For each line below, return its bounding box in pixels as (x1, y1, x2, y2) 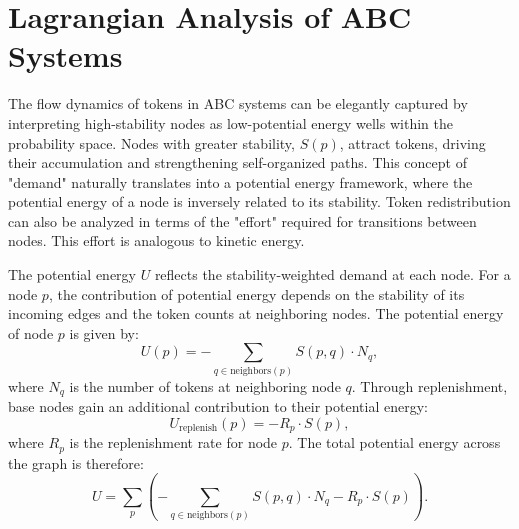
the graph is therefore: (8, 452, 144, 473)
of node (8, 322, 54, 343)
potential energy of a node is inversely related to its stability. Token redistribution (8, 191, 511, 212)
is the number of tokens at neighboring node (69, 375, 341, 396)
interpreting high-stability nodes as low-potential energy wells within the (8, 112, 453, 133)
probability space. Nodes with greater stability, (8, 132, 295, 153)
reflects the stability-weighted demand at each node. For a (154, 264, 511, 285)
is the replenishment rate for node (69, 432, 278, 453)
